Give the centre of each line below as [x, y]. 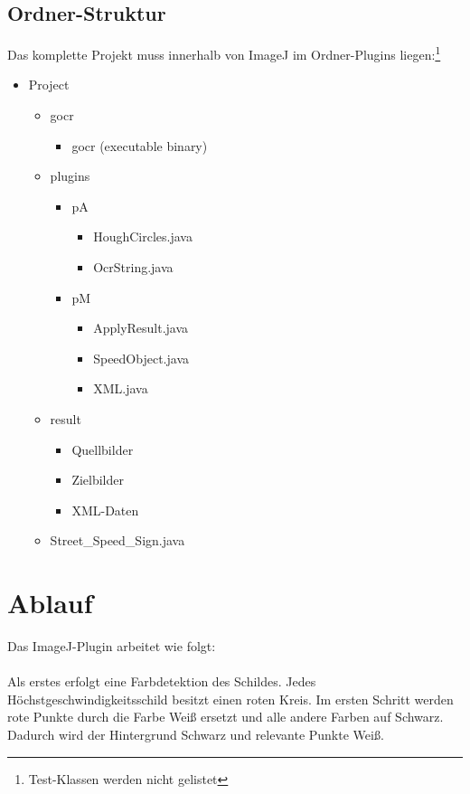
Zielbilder [98, 480]
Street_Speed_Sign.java [117, 540]
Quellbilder [103, 449]
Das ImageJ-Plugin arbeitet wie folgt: [112, 646]
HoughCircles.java [143, 236]
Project [49, 85]
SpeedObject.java [141, 358]
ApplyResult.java [141, 328]
